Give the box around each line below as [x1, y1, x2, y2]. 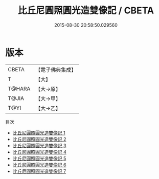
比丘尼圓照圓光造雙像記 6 [12, 162, 66, 168]
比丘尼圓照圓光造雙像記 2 [12, 136, 66, 142]
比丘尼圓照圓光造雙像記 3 [12, 142, 66, 149]
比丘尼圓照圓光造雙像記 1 [12, 129, 65, 136]
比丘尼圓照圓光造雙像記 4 [12, 149, 66, 155]
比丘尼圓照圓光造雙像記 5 [12, 155, 66, 162]
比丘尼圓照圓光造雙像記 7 [12, 168, 66, 174]
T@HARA [8, 85, 31, 92]
